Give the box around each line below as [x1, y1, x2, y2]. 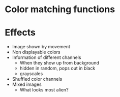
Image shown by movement [12, 44, 71, 50]
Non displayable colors [12, 49, 61, 55]
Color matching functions [5, 4, 115, 15]
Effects [5, 27, 36, 39]
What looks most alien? [19, 87, 69, 93]
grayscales [19, 71, 43, 77]
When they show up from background [19, 60, 100, 66]
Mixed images [12, 81, 42, 87]
